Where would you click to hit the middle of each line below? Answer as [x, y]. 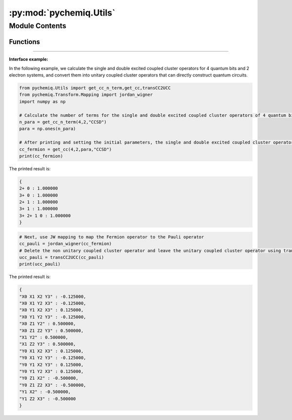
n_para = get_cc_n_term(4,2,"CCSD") [63, 122]
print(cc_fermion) [41, 156]
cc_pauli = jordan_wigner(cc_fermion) [65, 244]
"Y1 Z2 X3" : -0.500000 [48, 399]
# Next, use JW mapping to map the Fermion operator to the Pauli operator [112, 237]
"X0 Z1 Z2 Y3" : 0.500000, [51, 330]
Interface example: [28, 59]
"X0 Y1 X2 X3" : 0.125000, [51, 310]
